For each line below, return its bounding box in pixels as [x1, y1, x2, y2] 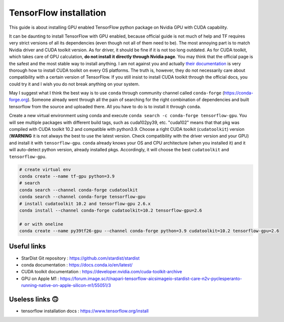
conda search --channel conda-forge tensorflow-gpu [19, 194, 146, 200]
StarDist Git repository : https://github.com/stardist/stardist [21, 255, 140, 261]
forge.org [9, 97, 28, 102]
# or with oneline [19, 221, 63, 227]
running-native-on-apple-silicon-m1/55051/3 [21, 282, 111, 288]
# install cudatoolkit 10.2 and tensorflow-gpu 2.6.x [19, 201, 151, 206]
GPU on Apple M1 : [21, 276, 59, 282]
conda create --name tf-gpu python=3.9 [19, 173, 115, 179]
